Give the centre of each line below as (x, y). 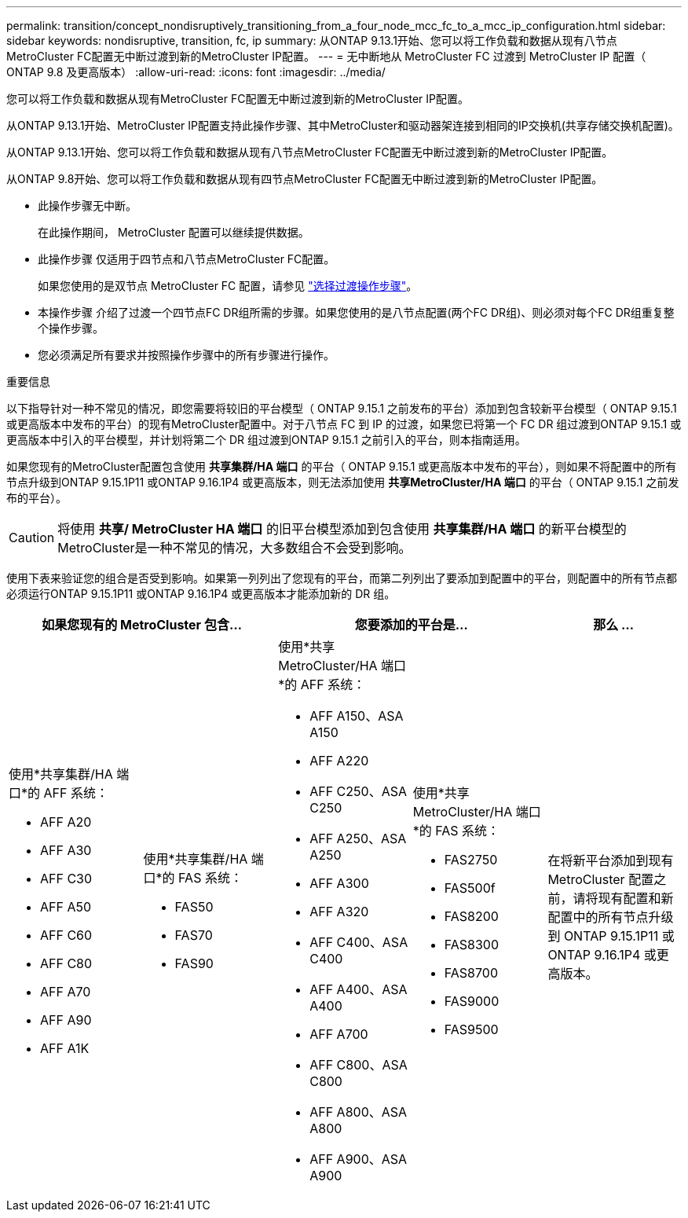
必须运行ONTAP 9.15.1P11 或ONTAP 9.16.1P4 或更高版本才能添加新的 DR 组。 (201, 594)
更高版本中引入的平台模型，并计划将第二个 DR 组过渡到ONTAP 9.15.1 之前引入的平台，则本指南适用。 (266, 440)
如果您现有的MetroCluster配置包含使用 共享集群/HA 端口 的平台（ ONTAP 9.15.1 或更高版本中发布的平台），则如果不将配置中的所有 (342, 466)
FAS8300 (472, 945)
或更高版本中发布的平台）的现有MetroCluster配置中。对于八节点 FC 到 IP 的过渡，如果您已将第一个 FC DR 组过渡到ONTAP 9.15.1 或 (344, 424)
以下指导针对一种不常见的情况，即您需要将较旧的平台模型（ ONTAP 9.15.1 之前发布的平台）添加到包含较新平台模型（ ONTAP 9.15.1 (342, 408)
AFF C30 (66, 879)
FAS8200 (471, 916)
